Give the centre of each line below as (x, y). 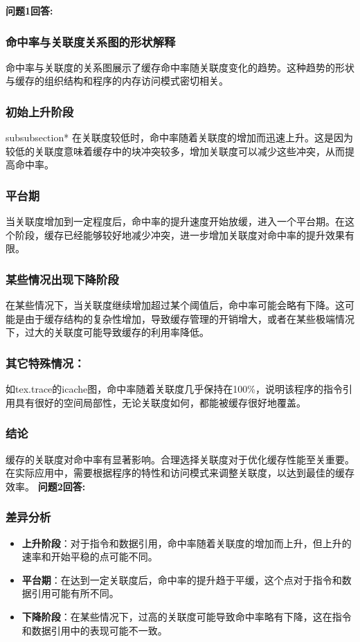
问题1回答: (29, 10)
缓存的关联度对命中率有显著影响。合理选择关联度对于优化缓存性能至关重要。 (180, 459)
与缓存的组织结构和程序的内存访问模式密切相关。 (117, 81)
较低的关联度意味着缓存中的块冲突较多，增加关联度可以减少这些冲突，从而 (175, 151)
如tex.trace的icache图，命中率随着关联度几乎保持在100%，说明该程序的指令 (174, 389)
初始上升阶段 (40, 111)
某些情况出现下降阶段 (62, 279)
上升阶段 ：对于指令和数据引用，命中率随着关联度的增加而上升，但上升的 (187, 543)
